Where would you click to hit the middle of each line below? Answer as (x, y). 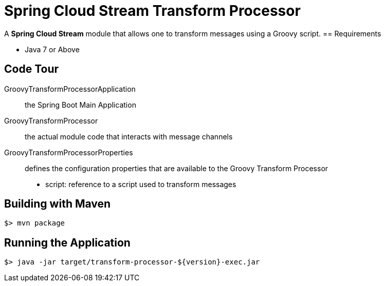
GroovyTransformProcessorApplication (70, 89)
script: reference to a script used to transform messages (141, 184)
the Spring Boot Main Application (80, 105)
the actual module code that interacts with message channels (129, 136)
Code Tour (32, 69)
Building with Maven (58, 204)
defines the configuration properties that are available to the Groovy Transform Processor (177, 168)
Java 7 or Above (52, 49)
